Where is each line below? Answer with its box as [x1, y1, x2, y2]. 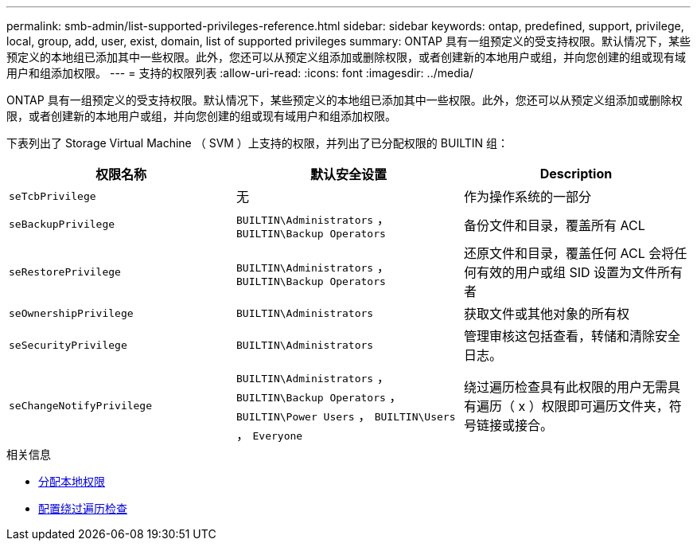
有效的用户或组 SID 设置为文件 [476, 264, 658, 280]
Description [539, 166, 613, 182]
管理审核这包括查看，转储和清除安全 [463, 328, 680, 344]
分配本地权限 [38, 475, 105, 488]
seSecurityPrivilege [9, 338, 127, 351]
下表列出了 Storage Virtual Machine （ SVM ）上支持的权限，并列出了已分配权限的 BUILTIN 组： [6, 136, 508, 150]
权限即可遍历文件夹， [541, 398, 669, 414]
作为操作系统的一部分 [463, 189, 591, 205]
